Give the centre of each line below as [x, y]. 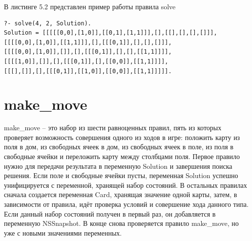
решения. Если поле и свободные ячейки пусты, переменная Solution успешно [121, 175]
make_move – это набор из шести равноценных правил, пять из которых [113, 128]
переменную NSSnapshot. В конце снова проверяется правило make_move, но [121, 223]
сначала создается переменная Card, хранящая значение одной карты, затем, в [121, 194]
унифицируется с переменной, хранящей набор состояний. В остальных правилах [126, 185]
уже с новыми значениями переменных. [63, 232]
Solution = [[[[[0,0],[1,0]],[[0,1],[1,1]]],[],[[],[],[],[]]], [111, 33]
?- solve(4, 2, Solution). [48, 23]
